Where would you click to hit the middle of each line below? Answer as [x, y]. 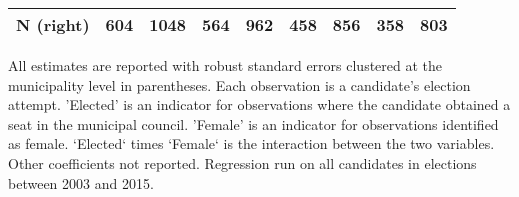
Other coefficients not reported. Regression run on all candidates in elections [242, 162]
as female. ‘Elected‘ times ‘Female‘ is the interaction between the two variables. [251, 143]
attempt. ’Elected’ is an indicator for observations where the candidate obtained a [259, 104]
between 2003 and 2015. [81, 182]
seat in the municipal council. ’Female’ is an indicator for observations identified [253, 123]
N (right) [53, 24]
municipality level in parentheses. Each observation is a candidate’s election [239, 84]
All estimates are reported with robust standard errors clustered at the [225, 65]
